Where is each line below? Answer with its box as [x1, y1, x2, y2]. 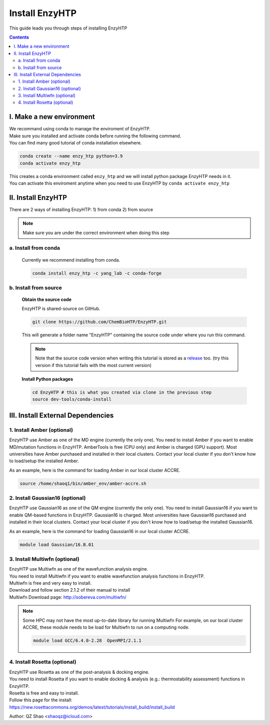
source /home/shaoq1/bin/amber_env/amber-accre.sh [19, 480, 147, 486]
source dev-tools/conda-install [32, 397, 112, 402]
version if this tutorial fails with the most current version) [35, 362, 152, 368]
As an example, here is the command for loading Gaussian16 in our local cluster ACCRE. [9, 528, 190, 534]
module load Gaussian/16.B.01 [19, 541, 94, 548]
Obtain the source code [21, 296, 72, 303]
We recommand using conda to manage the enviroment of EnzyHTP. [9, 126, 151, 132]
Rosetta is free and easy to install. [9, 690, 79, 696]
